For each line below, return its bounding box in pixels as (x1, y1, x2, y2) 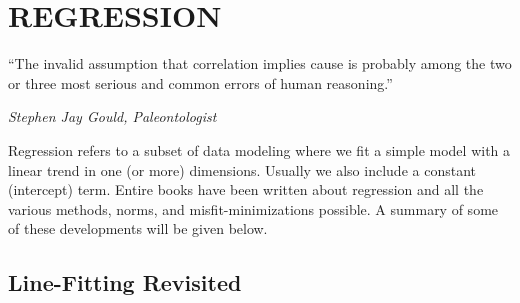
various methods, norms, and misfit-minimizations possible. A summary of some (8, 198, 499, 219)
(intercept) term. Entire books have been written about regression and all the (8, 179, 484, 200)
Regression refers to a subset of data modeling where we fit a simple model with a (8, 139, 511, 160)
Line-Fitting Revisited (8, 267, 242, 298)
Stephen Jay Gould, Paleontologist (8, 106, 217, 127)
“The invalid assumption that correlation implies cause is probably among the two (8, 53, 512, 74)
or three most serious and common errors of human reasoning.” (8, 72, 393, 93)
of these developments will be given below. (8, 218, 268, 239)
